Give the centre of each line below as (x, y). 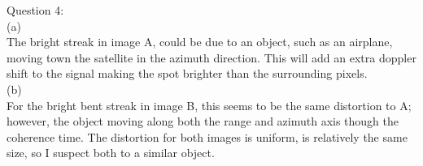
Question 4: (35, 10)
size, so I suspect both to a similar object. (111, 153)
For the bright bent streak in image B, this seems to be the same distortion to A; (209, 105)
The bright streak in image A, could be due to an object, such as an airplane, (200, 42)
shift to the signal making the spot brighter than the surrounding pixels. (187, 73)
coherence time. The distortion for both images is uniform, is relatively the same (207, 136)
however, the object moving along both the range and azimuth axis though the (203, 121)
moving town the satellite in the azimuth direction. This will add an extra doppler (211, 57)
